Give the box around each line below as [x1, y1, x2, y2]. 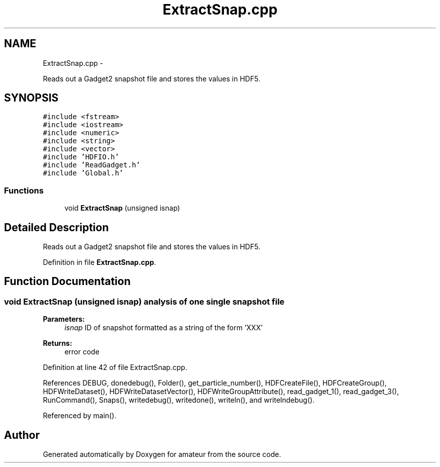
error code [64, 347, 99, 356]
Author [4, 428, 40, 441]
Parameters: [43, 315, 85, 324]
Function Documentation [4, 275, 131, 288]
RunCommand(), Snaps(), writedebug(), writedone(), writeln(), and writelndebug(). [43, 396, 315, 405]
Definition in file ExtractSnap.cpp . [43, 258, 156, 267]
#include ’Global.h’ [43, 169, 124, 177]
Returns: [43, 339, 72, 348]
